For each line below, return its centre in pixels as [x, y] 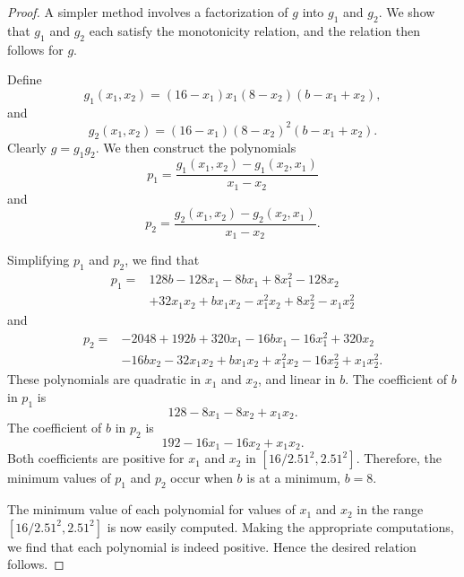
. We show [407, 12]
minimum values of [59, 478]
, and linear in [297, 379]
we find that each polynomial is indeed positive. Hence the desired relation [212, 546]
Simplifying [39, 260]
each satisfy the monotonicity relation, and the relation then [254, 30]
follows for [35, 49]
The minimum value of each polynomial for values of [151, 509]
